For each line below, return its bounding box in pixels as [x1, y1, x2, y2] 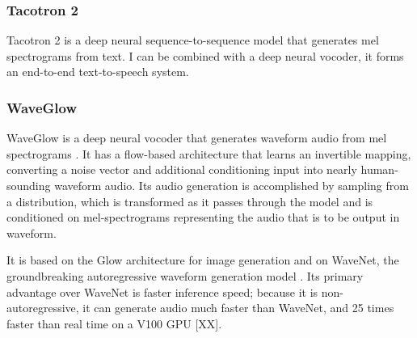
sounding [6, 177, 51, 193]
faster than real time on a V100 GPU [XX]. [6, 315, 222, 332]
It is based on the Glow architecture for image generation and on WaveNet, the [6, 251, 399, 268]
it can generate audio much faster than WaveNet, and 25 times [82, 299, 394, 316]
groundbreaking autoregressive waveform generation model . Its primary [6, 267, 364, 284]
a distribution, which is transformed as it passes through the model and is [6, 192, 373, 209]
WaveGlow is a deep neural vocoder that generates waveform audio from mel [6, 129, 387, 146]
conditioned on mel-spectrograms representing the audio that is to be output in [6, 209, 400, 226]
